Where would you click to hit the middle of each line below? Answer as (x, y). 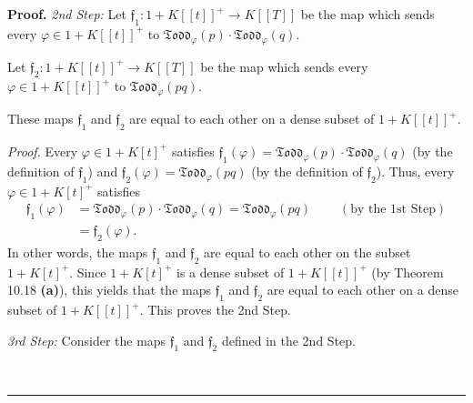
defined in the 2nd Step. (288, 340)
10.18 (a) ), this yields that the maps (109, 290)
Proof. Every (43, 151)
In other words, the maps (78, 252)
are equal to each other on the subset (307, 252)
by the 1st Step (393, 210)
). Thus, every (415, 171)
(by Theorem (408, 272)
